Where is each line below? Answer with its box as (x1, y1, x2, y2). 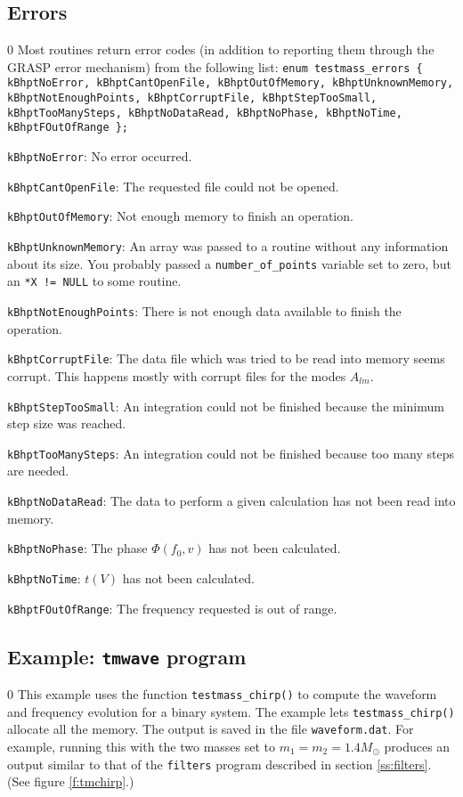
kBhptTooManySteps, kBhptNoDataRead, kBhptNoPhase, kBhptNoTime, (7, 106, 402, 119)
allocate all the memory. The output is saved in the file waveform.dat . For (7, 720, 414, 738)
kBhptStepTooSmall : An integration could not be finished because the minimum (7, 396, 444, 415)
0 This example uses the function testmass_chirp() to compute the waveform (7, 685, 437, 703)
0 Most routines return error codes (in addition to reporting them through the (7, 40, 435, 59)
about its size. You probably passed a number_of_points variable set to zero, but (7, 254, 451, 272)
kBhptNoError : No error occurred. (7, 147, 192, 166)
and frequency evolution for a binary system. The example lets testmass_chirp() (7, 702, 455, 720)
